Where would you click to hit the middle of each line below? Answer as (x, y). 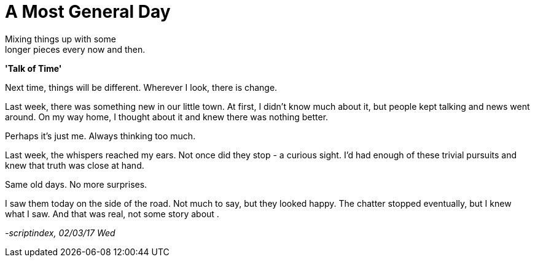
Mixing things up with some (61, 39)
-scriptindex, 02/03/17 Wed (60, 233)
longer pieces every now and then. (75, 49)
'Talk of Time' (33, 68)
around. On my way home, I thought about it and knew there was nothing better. (167, 117)
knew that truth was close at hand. (75, 165)
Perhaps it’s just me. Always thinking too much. (100, 136)
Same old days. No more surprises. (76, 184)
